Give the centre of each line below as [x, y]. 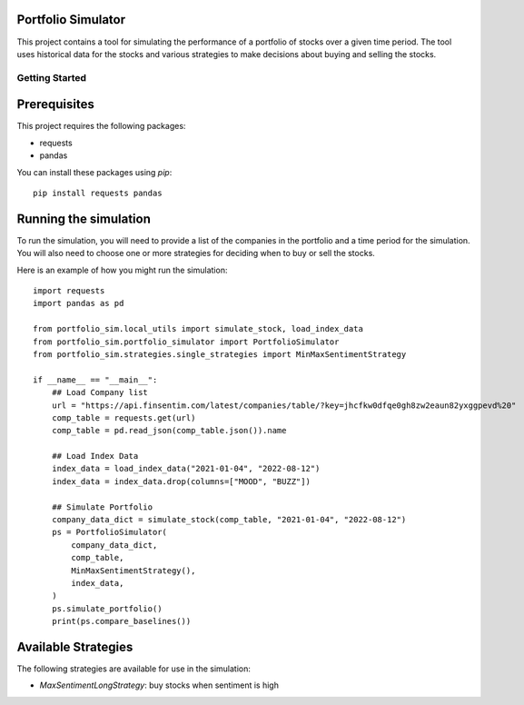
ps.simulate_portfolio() [107, 608]
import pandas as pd [79, 303]
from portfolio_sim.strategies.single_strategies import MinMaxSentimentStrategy [220, 354]
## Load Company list [100, 392]
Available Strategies [75, 646]
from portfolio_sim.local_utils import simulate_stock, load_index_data [198, 329]
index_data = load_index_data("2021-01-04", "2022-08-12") [186, 469]
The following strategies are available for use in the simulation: [134, 669]
